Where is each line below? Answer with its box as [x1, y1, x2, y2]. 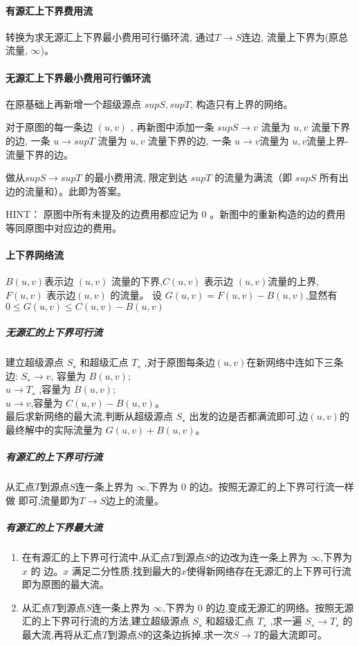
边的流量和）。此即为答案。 [6, 183, 127, 198]
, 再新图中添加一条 [130, 120, 214, 134]
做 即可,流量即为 [6, 492, 80, 507]
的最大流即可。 [259, 627, 327, 641]
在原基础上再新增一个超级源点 [6, 96, 141, 111]
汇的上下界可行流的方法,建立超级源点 [21, 613, 190, 628]
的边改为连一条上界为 [210, 549, 308, 564]
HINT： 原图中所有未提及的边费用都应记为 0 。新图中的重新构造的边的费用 [6, 207, 346, 221]
